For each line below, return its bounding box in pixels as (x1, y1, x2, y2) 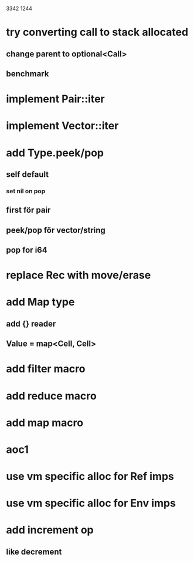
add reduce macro (6, 389, 97, 402)
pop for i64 (6, 245, 48, 255)
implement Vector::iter (6, 119, 119, 133)
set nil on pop (6, 187, 46, 195)
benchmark (6, 69, 49, 79)
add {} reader (6, 318, 56, 328)
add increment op (6, 523, 94, 537)
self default (6, 169, 49, 179)
